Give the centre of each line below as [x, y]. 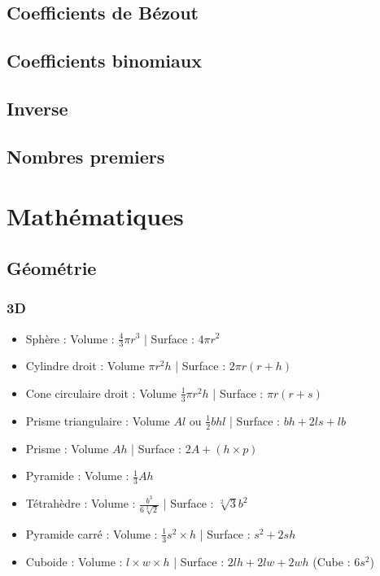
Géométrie [52, 267]
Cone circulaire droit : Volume [101, 393]
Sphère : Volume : [70, 338]
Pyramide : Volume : [77, 476]
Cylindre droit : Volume [85, 366]
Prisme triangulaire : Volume [98, 420]
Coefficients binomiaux [104, 61]
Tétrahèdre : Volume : [81, 503]
